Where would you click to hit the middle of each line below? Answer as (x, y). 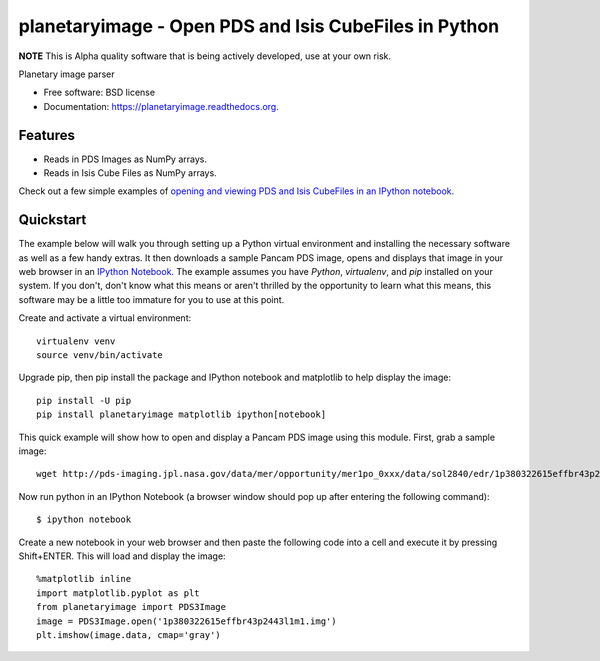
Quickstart (52, 220)
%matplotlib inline (84, 579)
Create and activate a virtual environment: (105, 318)
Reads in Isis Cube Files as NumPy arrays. (130, 173)
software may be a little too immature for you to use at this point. (151, 299)
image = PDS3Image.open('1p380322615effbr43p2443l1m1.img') (186, 621)
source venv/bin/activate (100, 355)
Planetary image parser (66, 74)
